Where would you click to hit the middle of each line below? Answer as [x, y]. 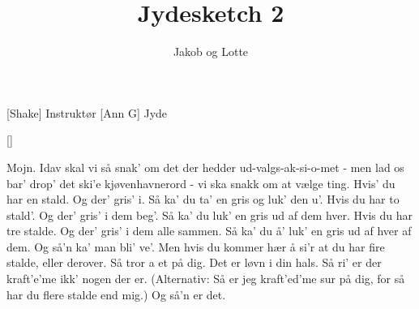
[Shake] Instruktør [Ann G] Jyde [87, 112]
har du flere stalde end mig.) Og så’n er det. [116, 294]
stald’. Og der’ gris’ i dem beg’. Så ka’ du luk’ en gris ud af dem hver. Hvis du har [210, 215]
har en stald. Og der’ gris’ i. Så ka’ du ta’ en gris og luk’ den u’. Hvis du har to [203, 199]
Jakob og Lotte [211, 51]
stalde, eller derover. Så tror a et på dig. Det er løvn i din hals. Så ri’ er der [194, 262]
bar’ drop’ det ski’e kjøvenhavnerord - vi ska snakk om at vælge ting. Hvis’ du [201, 183]
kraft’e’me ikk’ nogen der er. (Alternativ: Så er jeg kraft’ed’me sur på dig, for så [206, 279]
